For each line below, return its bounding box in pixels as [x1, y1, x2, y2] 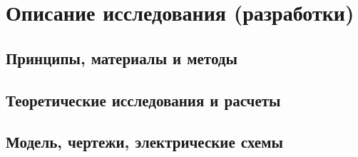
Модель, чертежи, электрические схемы [6, 131, 283, 153]
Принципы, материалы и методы [6, 46, 237, 69]
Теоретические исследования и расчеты [6, 88, 281, 111]
